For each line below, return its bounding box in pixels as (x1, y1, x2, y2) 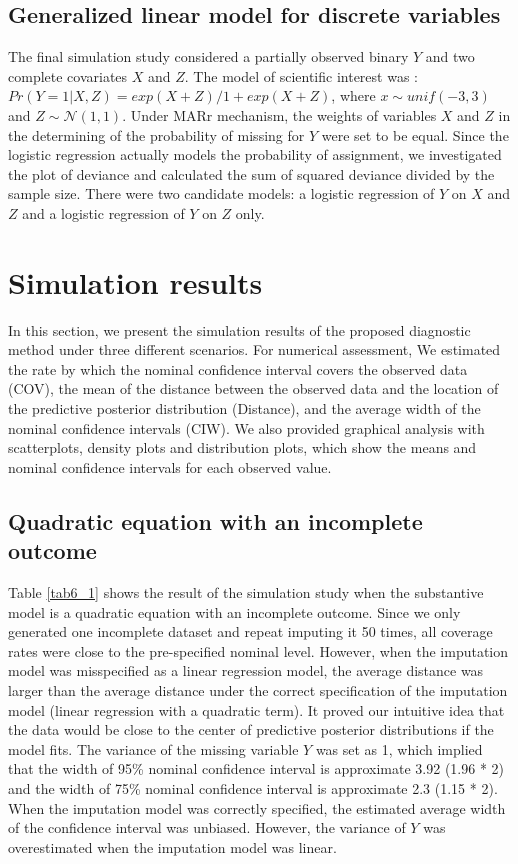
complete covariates (8, 65, 128, 86)
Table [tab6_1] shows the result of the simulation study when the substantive (8, 582, 484, 603)
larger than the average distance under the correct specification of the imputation (8, 679, 508, 700)
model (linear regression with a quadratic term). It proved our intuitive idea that (8, 699, 505, 720)
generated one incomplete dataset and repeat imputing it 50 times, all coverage (8, 621, 493, 642)
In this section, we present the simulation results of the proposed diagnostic (8, 319, 471, 340)
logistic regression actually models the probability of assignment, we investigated (8, 144, 502, 165)
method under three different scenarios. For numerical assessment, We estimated (8, 339, 501, 360)
